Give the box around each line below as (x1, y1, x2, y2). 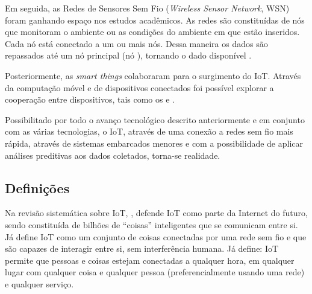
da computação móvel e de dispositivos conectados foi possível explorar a (5, 81, 274, 94)
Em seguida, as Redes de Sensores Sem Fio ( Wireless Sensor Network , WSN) (5, 2, 290, 14)
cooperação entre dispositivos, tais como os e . (5, 93, 175, 106)
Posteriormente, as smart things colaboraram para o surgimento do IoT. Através (5, 69, 301, 81)
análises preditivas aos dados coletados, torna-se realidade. (5, 149, 220, 161)
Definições (5, 178, 70, 197)
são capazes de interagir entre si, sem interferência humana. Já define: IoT (5, 242, 279, 255)
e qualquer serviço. (5, 277, 74, 290)
